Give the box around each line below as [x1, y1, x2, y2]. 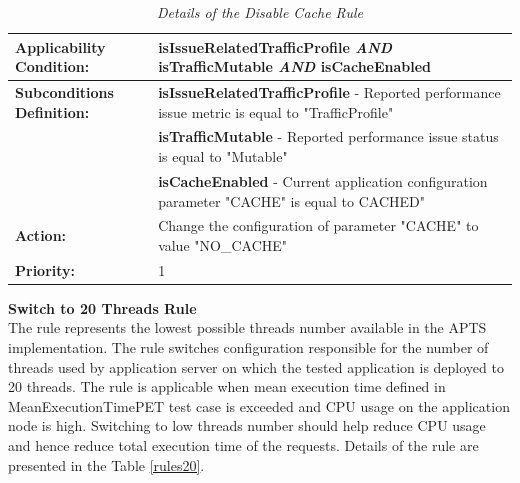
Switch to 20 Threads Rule [8, 297, 197, 318]
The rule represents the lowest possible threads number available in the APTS [8, 317, 487, 338]
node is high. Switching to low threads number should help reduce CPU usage [8, 415, 486, 436]
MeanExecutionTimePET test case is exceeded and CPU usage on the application [8, 395, 510, 416]
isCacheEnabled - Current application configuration [158, 170, 488, 191]
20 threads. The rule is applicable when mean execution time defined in [8, 376, 446, 397]
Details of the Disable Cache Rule [157, 2, 363, 22]
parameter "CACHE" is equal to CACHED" [158, 190, 425, 211]
